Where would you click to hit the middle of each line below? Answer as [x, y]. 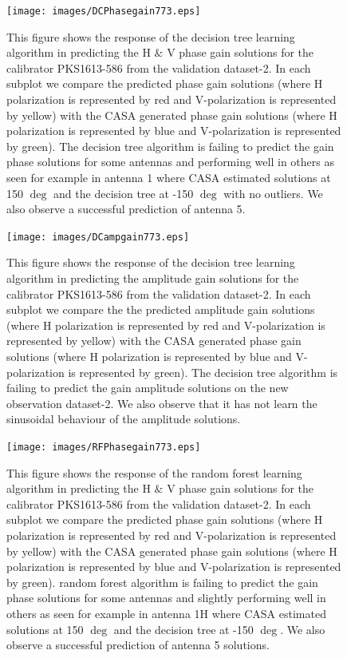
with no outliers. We [273, 193]
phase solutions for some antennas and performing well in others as [170, 162]
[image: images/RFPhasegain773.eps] [104, 447]
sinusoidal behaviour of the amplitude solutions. [124, 419]
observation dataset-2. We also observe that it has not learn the [162, 403]
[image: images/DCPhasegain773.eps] [104, 11]
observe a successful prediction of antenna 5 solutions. [138, 645]
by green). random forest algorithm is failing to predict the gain [162, 582]
